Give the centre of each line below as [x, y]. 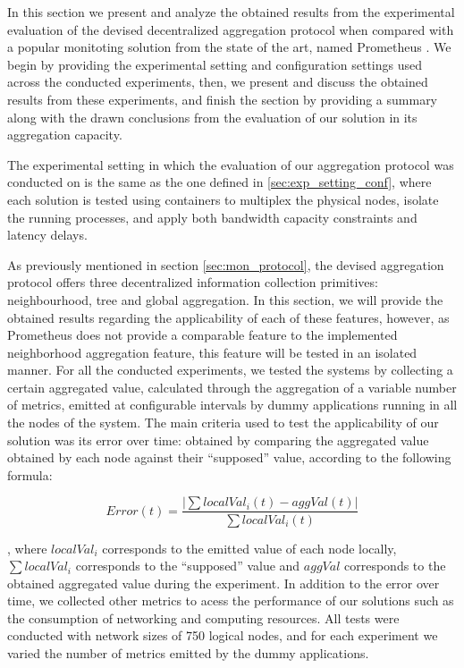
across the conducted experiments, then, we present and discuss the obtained [218, 82]
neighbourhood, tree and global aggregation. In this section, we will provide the [225, 299]
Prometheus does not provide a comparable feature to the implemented [202, 335]
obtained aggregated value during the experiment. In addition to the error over [224, 583]
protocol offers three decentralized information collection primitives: [193, 282]
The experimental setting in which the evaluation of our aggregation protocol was [231, 164]
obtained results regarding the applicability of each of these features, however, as [228, 317]
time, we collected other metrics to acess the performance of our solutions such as [231, 600]
